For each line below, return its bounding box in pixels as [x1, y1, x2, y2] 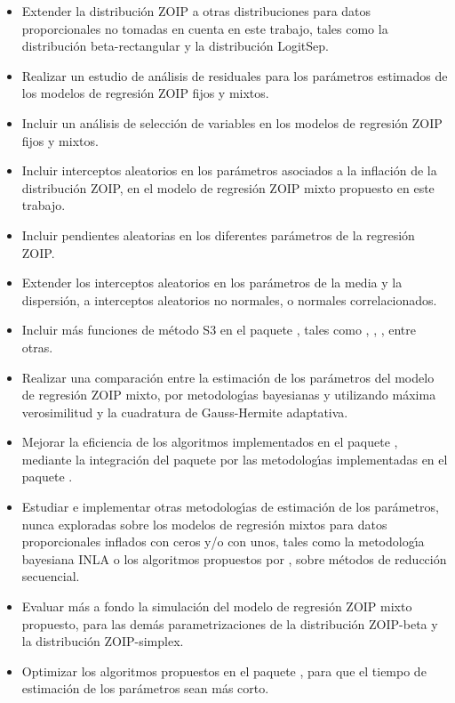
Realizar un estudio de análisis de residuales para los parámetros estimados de [21, 66, 448, 85]
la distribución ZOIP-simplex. [21, 632, 184, 650]
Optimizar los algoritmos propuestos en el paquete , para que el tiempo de [21, 661, 427, 680]
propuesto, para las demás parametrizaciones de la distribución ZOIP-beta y [21, 614, 438, 633]
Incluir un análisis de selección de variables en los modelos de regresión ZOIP [21, 113, 443, 132]
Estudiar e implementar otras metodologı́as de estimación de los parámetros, [21, 497, 439, 516]
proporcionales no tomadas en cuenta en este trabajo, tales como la [21, 19, 388, 37]
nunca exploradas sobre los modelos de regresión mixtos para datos [21, 514, 387, 533]
